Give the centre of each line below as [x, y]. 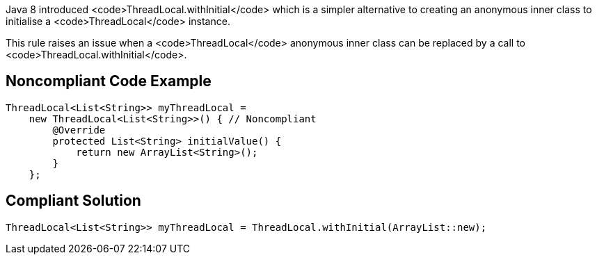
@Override [79, 130]
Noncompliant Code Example [109, 81]
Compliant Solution [73, 201]
